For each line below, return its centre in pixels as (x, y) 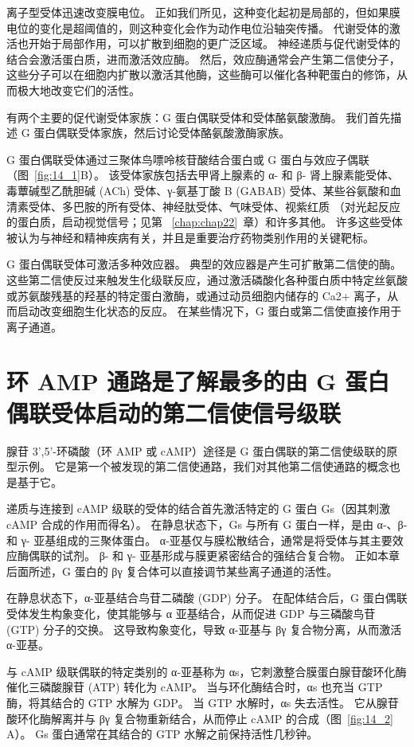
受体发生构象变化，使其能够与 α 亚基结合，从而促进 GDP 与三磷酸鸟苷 (191, 613)
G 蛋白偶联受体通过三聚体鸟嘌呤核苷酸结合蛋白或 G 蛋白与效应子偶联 (188, 159)
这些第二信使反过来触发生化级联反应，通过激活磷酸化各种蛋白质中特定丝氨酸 (207, 279)
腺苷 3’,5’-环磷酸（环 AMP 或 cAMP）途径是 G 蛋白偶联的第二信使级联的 (197, 450)
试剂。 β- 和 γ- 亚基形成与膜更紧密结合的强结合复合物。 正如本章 (230, 555)
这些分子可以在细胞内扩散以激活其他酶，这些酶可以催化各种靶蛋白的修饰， (201, 74)
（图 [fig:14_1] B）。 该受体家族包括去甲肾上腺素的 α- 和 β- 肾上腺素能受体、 (203, 175)
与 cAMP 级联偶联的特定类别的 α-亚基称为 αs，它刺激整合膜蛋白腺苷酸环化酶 (207, 671)
